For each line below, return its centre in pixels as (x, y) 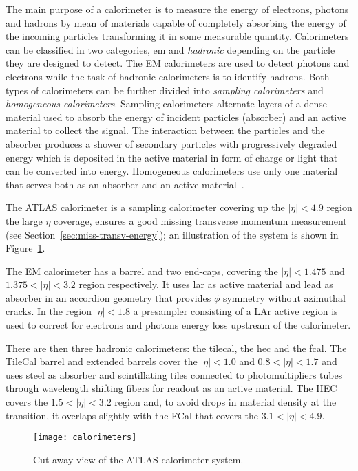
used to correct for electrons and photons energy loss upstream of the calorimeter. (178, 325)
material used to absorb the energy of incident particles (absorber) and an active (176, 117)
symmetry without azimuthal (284, 297)
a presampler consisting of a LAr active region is (235, 311)
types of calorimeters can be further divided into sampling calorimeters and (165, 90)
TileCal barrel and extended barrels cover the (102, 361)
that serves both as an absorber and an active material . (125, 184)
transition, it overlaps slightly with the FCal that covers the (132, 415)
